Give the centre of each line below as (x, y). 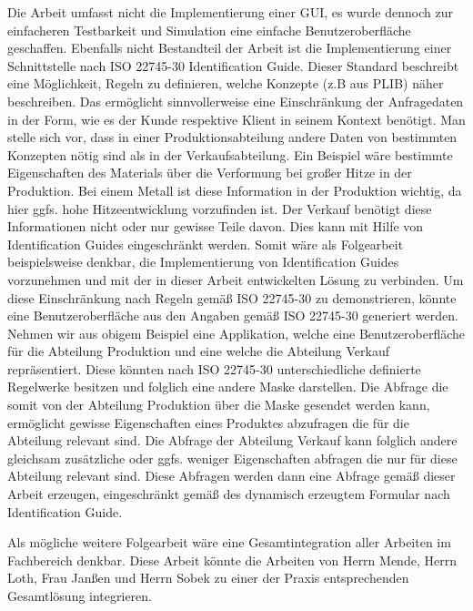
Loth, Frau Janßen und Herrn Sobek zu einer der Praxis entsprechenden (208, 578)
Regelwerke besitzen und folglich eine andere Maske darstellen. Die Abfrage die (228, 387)
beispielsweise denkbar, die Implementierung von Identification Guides (203, 262)
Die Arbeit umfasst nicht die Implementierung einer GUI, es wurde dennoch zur (230, 12)
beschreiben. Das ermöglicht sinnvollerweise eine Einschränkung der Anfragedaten (236, 101)
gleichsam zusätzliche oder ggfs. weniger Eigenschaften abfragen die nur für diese (232, 458)
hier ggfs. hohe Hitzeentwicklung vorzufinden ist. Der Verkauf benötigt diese (220, 208)
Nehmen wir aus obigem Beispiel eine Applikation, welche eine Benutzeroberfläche (236, 333)
